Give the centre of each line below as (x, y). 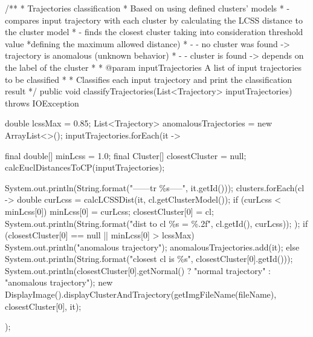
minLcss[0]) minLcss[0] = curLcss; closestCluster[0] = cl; (109, 211)
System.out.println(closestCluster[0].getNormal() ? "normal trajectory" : (138, 270)
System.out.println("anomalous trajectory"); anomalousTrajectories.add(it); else (152, 247)
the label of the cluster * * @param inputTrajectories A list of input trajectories (153, 67)
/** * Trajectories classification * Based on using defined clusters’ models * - (147, 8)
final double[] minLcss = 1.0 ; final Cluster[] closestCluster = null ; (126, 155)
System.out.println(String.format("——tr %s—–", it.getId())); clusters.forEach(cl (155, 187)
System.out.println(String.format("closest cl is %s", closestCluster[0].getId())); (149, 259)
